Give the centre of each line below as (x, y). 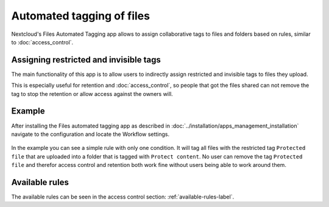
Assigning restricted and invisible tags (86, 60)
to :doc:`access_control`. (42, 42)
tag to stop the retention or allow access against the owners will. (92, 93)
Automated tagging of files (81, 16)
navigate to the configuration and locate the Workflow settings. (90, 134)
